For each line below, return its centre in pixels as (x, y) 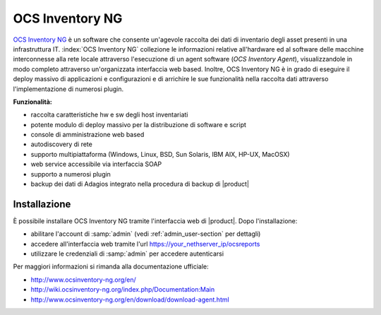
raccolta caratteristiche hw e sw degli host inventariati (109, 115)
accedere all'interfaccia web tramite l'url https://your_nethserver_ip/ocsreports (145, 244)
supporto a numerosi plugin (71, 174)
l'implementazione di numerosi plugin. (68, 89)
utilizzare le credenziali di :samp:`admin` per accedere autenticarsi (127, 254)
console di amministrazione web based (87, 135)
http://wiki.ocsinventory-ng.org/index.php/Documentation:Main (123, 290)
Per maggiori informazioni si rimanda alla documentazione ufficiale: (111, 267)
